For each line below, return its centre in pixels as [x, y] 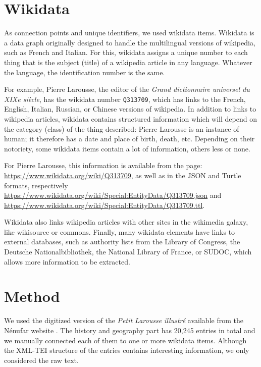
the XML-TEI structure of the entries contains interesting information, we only [127, 350]
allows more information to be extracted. [67, 261]
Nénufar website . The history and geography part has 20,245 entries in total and [130, 330]
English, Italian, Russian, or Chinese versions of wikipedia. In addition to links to [130, 109]
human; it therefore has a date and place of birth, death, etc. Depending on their [129, 139]
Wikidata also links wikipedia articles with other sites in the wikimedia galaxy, [126, 222]
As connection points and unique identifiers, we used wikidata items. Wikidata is [129, 33]
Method [32, 296]
